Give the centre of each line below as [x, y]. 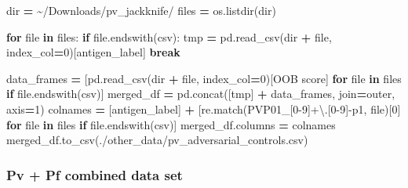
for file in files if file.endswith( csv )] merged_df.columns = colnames [171, 124]
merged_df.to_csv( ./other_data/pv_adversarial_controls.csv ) [157, 140]
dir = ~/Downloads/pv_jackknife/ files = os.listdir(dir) [141, 10]
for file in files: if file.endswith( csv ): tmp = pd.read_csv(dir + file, [169, 36]
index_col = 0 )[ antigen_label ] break [93, 52]
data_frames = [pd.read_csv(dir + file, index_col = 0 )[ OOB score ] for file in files [204, 78]
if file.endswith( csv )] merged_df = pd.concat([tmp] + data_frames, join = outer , [201, 94]
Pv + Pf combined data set [95, 174]
